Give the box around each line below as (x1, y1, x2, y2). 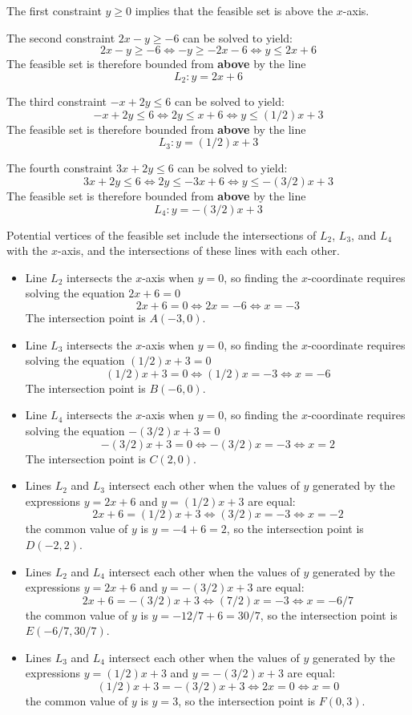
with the (6, 242, 48, 259)
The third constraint (6, 93, 107, 110)
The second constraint (6, 29, 115, 46)
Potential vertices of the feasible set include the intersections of (6, 226, 317, 243)
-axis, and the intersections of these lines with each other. (58, 242, 341, 259)
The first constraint (6, 2, 102, 18)
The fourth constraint (6, 160, 113, 176)
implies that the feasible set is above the (135, 2, 333, 18)
